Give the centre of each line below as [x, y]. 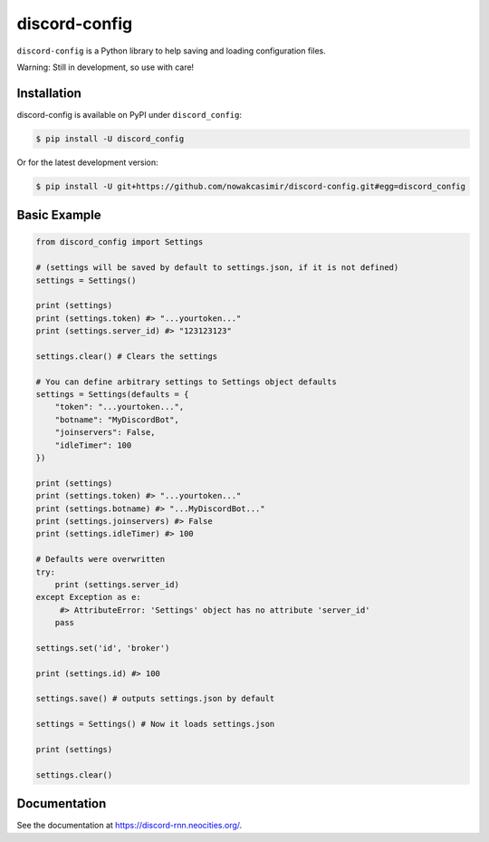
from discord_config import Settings [120, 242]
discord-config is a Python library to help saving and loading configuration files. [171, 51]
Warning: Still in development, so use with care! [105, 67]
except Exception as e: [89, 597]
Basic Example [59, 215]
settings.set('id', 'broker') [103, 648]
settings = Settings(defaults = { [112, 395]
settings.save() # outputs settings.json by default [155, 699]
